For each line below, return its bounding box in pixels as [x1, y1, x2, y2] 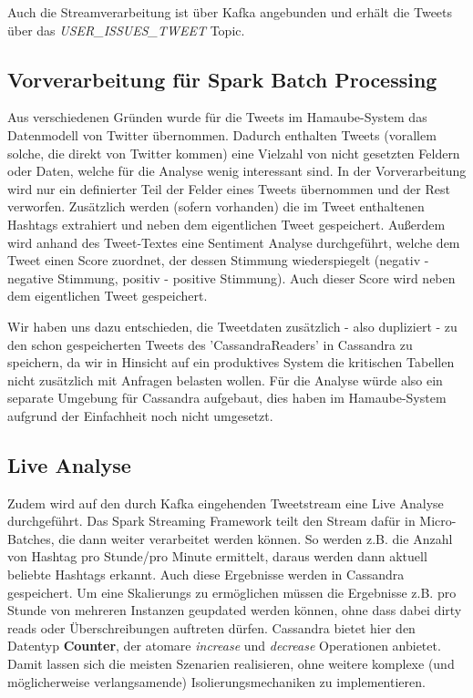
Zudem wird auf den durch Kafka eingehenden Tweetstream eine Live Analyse [7, 493, 444, 512]
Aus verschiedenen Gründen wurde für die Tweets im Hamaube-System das [7, 108, 427, 127]
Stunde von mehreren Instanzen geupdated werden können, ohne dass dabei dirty [7, 600, 462, 620]
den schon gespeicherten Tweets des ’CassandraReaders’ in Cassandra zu [7, 334, 413, 354]
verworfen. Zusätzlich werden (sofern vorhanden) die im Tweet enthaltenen [7, 197, 425, 216]
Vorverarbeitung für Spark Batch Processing [7, 65, 437, 93]
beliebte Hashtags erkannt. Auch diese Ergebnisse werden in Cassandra [7, 565, 405, 584]
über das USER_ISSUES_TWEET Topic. [7, 20, 245, 39]
